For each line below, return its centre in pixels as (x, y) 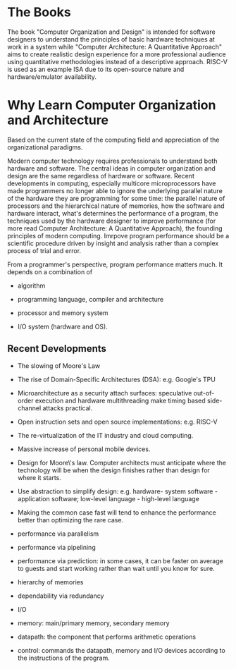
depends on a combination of (50, 271)
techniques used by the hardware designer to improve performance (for (112, 221)
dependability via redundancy (61, 596)
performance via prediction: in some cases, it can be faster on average (120, 560)
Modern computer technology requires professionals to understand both (112, 161)
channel (29, 408)
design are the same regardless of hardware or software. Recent (101, 176)
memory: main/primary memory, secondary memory (94, 623)
